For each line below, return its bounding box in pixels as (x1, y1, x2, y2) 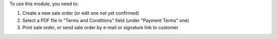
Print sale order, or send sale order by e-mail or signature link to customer (22, 25, 179, 31)
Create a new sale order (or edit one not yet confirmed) (22, 10, 140, 16)
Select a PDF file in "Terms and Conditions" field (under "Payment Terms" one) (22, 17, 189, 23)
